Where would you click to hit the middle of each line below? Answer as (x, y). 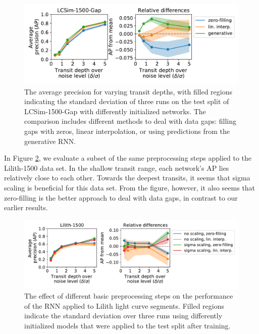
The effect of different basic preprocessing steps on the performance (129, 295)
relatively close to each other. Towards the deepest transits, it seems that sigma (127, 178)
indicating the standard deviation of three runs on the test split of (127, 101)
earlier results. (26, 207)
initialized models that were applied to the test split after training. (127, 325)
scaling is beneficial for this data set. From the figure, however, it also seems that (130, 187)
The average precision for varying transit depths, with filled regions (128, 91)
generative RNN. (50, 141)
